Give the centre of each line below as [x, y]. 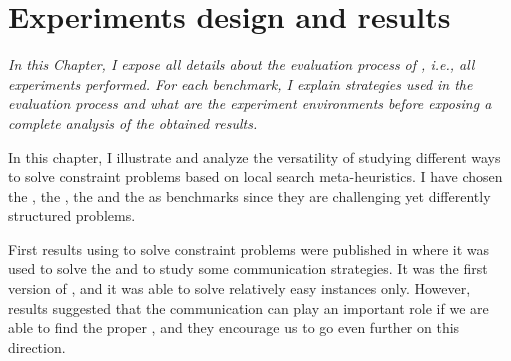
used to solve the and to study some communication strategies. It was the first [248, 268]
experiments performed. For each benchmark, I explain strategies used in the [240, 83]
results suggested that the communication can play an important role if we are [248, 307]
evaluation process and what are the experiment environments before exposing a [250, 103]
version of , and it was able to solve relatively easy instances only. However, [239, 288]
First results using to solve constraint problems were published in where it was [248, 248]
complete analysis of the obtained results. [133, 122]
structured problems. [72, 215]
